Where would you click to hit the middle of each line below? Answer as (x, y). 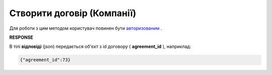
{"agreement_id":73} (45, 60)
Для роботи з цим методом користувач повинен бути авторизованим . (86, 28)
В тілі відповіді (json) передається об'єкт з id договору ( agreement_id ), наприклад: (100, 47)
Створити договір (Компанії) (73, 13)
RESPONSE (21, 37)
